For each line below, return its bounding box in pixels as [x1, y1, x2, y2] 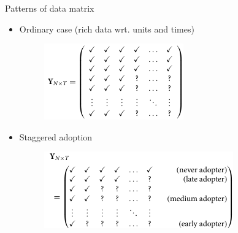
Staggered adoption [19, 130, 93, 143]
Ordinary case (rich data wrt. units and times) [19, 22, 194, 35]
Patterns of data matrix [5, 2, 94, 14]
